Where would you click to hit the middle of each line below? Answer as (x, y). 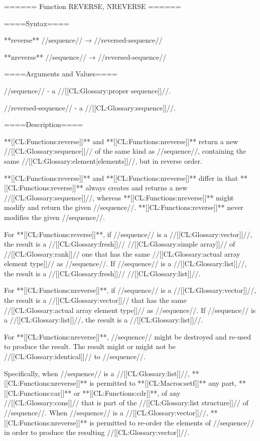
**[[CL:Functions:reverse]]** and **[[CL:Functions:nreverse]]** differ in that (121, 178)
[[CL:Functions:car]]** (38, 393)
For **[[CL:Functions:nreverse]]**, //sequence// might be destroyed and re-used (127, 336)
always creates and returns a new (137, 188)
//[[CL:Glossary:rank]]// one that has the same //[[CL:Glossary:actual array (122, 253)
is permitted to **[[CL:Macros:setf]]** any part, (163, 383)
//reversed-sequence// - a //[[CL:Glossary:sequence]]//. (90, 107)
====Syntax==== (37, 23)
